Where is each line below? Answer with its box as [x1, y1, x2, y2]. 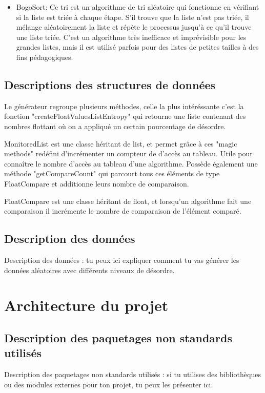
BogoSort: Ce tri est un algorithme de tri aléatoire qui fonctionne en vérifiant [16, 2, 259, 12]
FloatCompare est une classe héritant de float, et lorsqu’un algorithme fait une [4, 195, 252, 206]
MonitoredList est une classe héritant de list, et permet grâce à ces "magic [4, 138, 237, 149]
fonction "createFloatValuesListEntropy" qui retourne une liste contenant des [4, 111, 246, 121]
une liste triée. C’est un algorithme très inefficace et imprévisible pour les [16, 31, 247, 42]
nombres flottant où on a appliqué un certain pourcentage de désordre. [4, 120, 226, 131]
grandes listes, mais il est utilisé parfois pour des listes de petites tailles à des [16, 42, 259, 52]
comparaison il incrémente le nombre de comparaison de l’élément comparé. [4, 205, 241, 216]
